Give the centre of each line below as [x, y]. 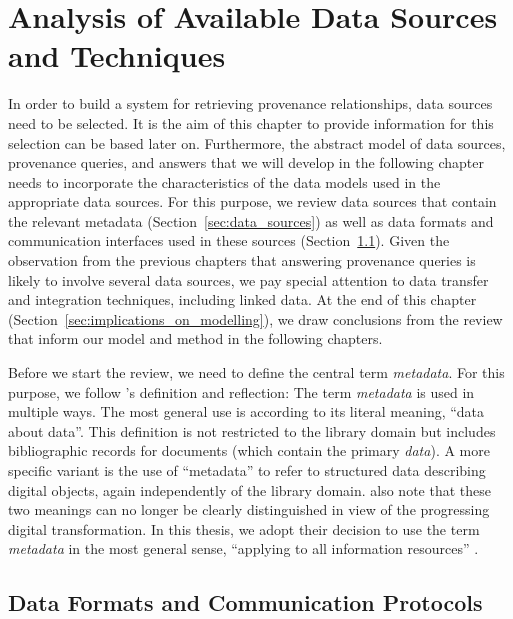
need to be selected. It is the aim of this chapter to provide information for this [251, 122]
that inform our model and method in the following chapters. [195, 338]
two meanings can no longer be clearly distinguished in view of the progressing [249, 509]
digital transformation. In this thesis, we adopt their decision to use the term [244, 528]
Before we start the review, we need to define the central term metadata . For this [256, 372]
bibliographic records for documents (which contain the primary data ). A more [249, 450]
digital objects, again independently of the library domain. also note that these [249, 489]
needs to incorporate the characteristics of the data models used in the [224, 181]
